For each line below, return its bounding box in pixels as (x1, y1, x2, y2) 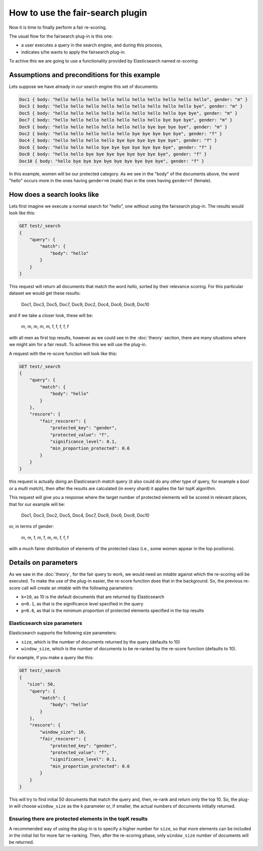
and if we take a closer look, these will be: (9, 312, 94, 318)
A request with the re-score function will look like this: (9, 351, 117, 356)
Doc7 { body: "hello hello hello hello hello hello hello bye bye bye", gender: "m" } (19, 117, 233, 123)
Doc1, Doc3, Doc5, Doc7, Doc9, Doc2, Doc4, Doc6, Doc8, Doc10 (21, 301, 150, 307)
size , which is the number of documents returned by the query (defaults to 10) (21, 639, 180, 644)
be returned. (9, 839, 34, 845)
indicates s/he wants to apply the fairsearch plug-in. (21, 49, 126, 55)
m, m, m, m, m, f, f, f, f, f (21, 324, 69, 330)
